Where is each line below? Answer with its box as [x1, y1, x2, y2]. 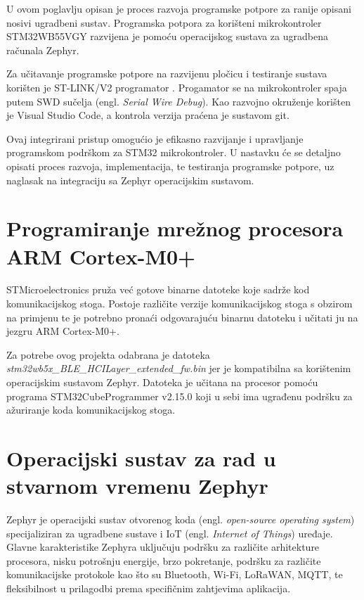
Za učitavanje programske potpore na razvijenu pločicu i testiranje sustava [6, 66, 327, 81]
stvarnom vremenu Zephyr [6, 471, 268, 500]
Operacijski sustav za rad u [6, 443, 276, 472]
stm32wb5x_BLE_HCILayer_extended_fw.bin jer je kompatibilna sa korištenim [6, 361, 351, 376]
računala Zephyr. [6, 42, 79, 57]
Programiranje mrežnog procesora [6, 214, 344, 243]
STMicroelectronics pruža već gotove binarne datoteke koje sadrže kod [6, 282, 310, 297]
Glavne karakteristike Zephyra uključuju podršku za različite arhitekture [6, 540, 320, 554]
